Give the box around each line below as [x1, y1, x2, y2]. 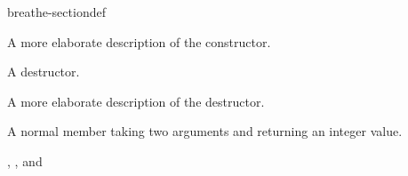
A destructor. [7, 62, 80, 81]
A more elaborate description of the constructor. [7, 32, 271, 51]
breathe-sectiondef [7, 3, 106, 20]
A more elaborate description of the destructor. [7, 92, 265, 110]
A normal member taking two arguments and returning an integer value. [7, 122, 403, 140]
